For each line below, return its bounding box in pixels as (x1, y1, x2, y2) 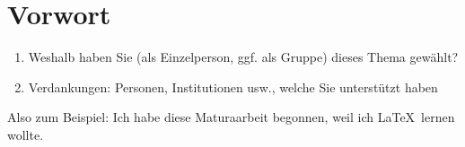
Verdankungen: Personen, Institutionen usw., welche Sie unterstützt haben (28, 77, 438, 96)
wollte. (7, 125, 44, 143)
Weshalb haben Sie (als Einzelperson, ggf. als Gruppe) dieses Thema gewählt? (28, 48, 459, 66)
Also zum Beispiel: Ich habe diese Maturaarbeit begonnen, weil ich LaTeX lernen (7, 108, 455, 126)
